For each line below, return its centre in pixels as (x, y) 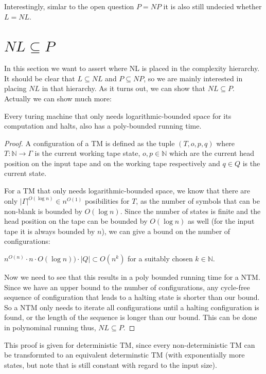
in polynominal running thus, (50, 327)
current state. (25, 173)
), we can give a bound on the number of (166, 231)
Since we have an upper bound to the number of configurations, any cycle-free (127, 287)
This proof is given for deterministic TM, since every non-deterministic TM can (130, 344)
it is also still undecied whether (212, 6)
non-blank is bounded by (43, 211)
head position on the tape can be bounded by (76, 221)
